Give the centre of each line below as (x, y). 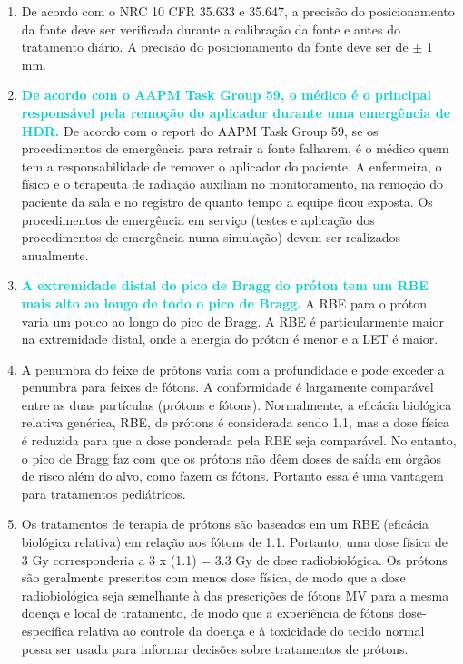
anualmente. (55, 254)
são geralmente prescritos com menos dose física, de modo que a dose (213, 577)
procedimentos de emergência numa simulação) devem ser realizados (211, 237)
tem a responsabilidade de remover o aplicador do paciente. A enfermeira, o (231, 166)
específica (48, 630)
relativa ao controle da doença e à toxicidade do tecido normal (251, 630)
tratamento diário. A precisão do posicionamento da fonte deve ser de (215, 47)
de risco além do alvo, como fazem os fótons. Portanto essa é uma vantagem (232, 476)
